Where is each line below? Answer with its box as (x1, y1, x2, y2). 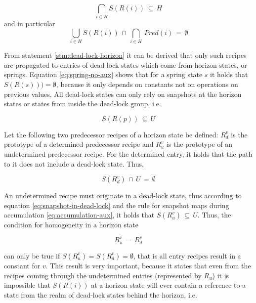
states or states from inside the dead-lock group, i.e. (4, 98, 161, 109)
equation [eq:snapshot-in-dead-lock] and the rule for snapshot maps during (4, 200, 229, 210)
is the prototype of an (166, 139, 233, 149)
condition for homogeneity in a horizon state (4, 219, 139, 230)
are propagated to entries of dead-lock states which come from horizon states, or (4, 59, 247, 70)
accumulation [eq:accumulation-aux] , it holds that (4, 210, 155, 220)
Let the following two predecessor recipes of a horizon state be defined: (4, 129, 218, 139)
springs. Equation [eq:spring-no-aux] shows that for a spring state (4, 69, 203, 80)
